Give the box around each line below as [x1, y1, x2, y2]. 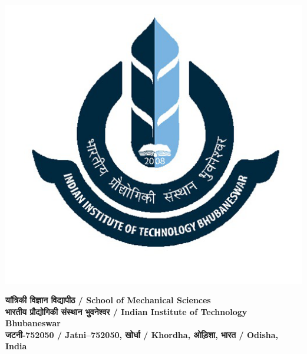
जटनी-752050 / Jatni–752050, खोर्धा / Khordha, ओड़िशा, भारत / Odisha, [5, 328, 279, 340]
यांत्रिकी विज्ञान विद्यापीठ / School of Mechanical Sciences [5, 294, 211, 306]
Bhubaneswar [5, 317, 61, 329]
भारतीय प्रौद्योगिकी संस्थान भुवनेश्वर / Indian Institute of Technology [5, 305, 247, 317]
